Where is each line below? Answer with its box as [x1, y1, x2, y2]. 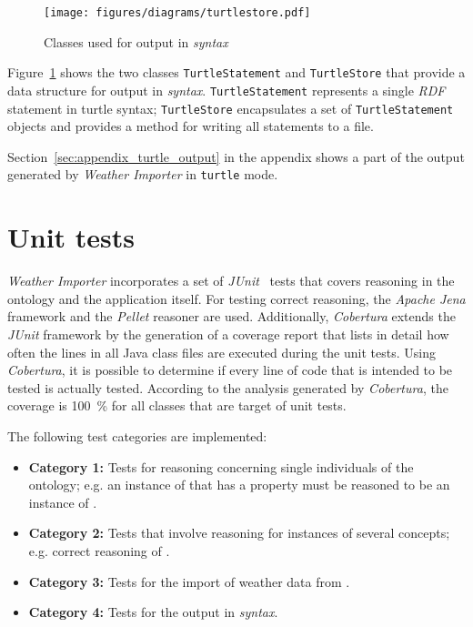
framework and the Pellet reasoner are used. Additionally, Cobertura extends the [7, 307, 456, 326]
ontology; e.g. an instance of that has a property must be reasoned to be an [28, 475, 450, 494]
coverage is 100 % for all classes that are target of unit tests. [7, 396, 347, 415]
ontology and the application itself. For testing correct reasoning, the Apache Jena [7, 288, 466, 308]
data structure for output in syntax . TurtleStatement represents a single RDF [7, 80, 446, 99]
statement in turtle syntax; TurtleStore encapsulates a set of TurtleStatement [7, 98, 454, 117]
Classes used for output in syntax [44, 32, 228, 51]
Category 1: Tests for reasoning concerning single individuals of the [28, 457, 414, 476]
